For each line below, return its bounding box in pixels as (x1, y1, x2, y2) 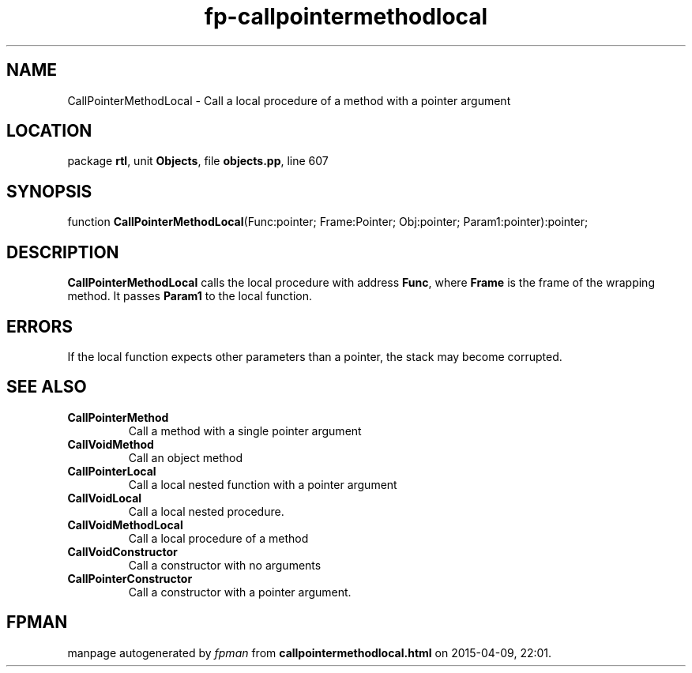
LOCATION (6, 121, 92, 141)
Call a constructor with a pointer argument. (128, 585, 352, 599)
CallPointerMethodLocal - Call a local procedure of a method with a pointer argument (67, 93, 511, 107)
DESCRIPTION (6, 242, 119, 262)
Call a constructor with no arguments (128, 558, 322, 572)
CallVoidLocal (67, 491, 142, 505)
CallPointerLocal (67, 464, 156, 478)
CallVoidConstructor (67, 544, 178, 558)
